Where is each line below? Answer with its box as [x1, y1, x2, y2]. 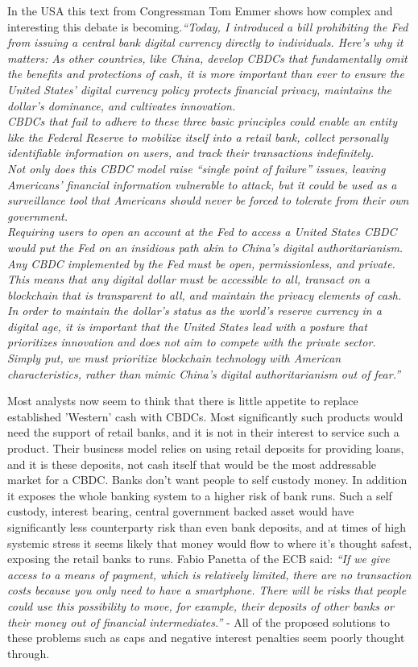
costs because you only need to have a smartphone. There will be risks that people [7, 582, 407, 599]
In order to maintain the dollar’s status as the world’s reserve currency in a [7, 302, 382, 319]
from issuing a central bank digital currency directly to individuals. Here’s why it [7, 34, 404, 51]
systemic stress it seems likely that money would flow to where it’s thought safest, [7, 534, 412, 551]
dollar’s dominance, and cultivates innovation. [7, 97, 236, 114]
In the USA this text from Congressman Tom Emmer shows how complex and [7, 2, 393, 19]
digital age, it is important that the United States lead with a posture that [7, 317, 367, 334]
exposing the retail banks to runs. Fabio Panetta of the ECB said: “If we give [7, 550, 390, 567]
